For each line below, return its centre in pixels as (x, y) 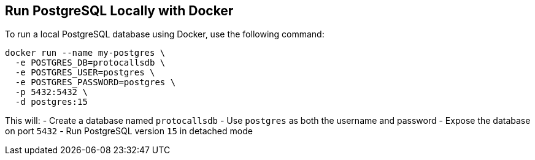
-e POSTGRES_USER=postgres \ (85, 73)
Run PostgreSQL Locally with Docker (119, 11)
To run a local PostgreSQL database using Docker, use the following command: (165, 34)
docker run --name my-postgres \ (85, 53)
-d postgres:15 (51, 102)
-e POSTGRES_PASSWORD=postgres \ (95, 82)
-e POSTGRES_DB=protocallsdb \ (90, 63)
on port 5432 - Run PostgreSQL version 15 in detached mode (129, 131)
